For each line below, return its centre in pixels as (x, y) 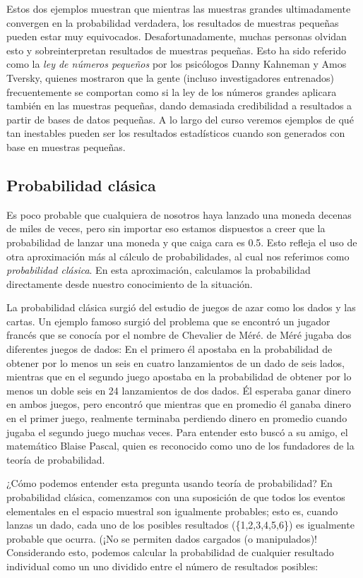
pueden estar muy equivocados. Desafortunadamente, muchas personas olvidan (177, 36)
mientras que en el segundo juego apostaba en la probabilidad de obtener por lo (179, 377)
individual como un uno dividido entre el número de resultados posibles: (162, 566)
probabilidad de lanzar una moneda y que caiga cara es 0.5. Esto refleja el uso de (182, 242)
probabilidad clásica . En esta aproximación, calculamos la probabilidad (159, 270)
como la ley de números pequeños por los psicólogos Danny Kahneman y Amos (177, 64)
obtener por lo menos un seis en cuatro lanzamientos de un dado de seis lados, (175, 362)
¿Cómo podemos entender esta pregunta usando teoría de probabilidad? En (169, 483)
